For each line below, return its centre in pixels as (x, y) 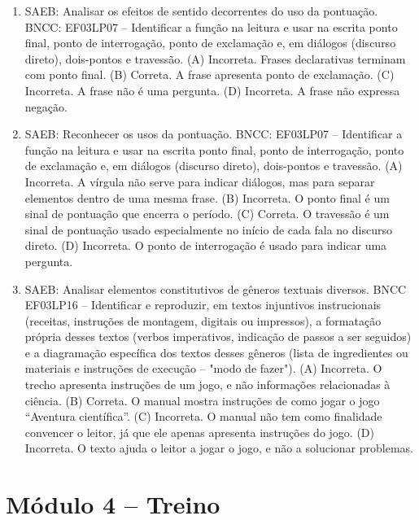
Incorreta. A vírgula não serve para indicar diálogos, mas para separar (200, 181)
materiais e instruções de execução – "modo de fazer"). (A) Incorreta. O (203, 368)
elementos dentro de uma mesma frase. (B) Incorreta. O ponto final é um (207, 197)
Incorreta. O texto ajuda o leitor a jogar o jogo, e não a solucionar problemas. (219, 448)
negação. (46, 106)
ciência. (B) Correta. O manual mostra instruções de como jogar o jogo (202, 400)
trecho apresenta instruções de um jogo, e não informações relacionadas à (207, 385)
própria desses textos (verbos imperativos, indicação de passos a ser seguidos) (218, 336)
